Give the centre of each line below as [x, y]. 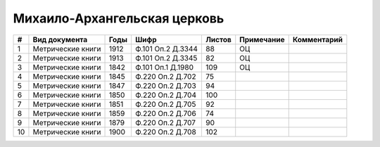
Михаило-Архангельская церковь [119, 18]
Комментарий [318, 39]
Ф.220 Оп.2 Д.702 [165, 76]
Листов [218, 39]
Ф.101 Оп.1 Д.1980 [164, 67]
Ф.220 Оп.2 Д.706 [165, 113]
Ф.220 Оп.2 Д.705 [165, 104]
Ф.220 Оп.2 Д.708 [165, 132]
